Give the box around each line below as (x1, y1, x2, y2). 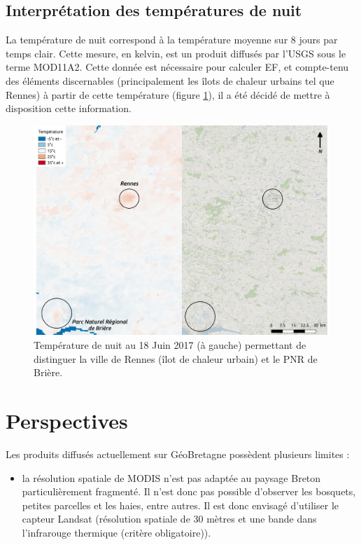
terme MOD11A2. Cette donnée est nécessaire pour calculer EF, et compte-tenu (6, 60, 349, 74)
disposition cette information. (6, 101, 132, 116)
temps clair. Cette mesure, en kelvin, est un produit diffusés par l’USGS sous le (6, 46, 346, 60)
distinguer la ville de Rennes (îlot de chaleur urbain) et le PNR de (34, 351, 318, 366)
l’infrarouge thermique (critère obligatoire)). (22, 525, 211, 539)
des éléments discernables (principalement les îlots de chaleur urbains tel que (6, 73, 334, 88)
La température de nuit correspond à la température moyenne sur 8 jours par (6, 32, 338, 47)
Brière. (34, 365, 63, 380)
